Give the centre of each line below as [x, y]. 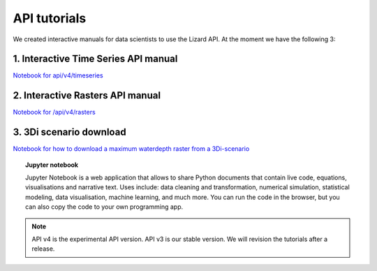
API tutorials [50, 18]
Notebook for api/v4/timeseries [58, 75]
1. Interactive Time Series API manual [95, 59]
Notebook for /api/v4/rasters [54, 112]
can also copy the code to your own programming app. [104, 207]
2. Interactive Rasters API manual [87, 95]
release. [43, 249]
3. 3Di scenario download [69, 132]
